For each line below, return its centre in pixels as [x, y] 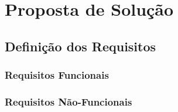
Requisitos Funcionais [57, 75]
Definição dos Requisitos [81, 46]
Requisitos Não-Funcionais [69, 101]
